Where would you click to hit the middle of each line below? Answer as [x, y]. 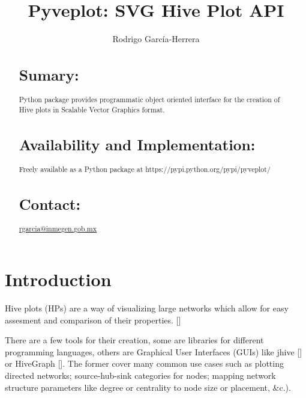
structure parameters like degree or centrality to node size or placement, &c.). [148, 387]
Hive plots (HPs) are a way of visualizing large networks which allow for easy [147, 308]
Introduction [58, 279]
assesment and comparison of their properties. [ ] [93, 320]
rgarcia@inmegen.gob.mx [58, 229]
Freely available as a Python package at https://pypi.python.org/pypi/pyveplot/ [145, 169]
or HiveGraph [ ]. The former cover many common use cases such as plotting [144, 363]
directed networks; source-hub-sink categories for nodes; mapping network [140, 375]
